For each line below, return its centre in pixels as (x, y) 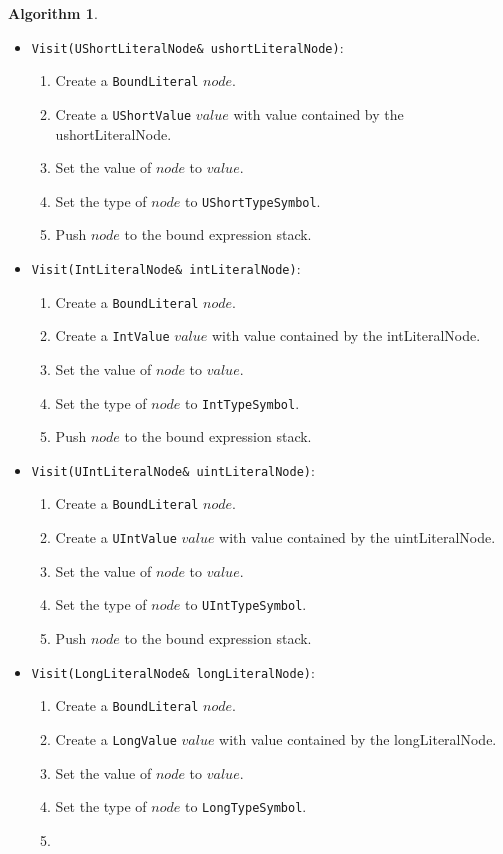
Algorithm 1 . (53, 13)
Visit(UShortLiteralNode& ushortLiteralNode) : (187, 46)
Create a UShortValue (123, 113)
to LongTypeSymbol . (245, 806)
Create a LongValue (116, 738)
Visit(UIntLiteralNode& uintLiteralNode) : (173, 469)
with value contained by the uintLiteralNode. (357, 537)
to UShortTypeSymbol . (252, 200)
